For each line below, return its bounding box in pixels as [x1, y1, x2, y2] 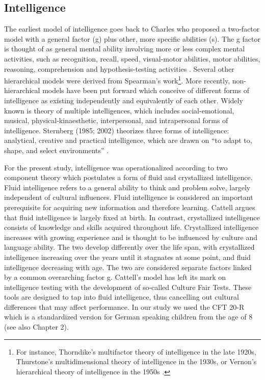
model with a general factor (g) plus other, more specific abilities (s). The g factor [4, 33, 260, 44]
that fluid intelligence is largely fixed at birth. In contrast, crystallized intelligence [4, 212, 260, 222]
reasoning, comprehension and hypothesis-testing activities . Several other [4, 63, 234, 74]
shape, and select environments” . [4, 144, 109, 155]
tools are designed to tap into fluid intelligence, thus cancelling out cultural [4, 291, 239, 302]
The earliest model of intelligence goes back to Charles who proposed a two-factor [4, 23, 260, 34]
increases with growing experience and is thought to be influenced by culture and [4, 231, 258, 242]
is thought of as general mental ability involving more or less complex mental [4, 43, 245, 54]
